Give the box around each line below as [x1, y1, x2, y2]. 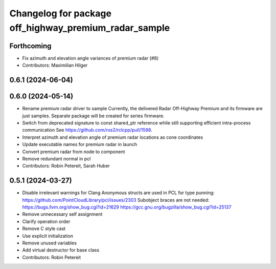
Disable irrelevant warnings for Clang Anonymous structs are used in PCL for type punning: [22, 190, 215, 196]
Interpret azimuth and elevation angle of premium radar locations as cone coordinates [22, 134, 203, 140]
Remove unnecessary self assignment [22, 211, 103, 217]
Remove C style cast [22, 225, 66, 232]
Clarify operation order [22, 218, 71, 224]
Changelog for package [9, 8, 112, 19]
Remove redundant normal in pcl [22, 155, 91, 161]
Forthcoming [9, 42, 52, 50]
